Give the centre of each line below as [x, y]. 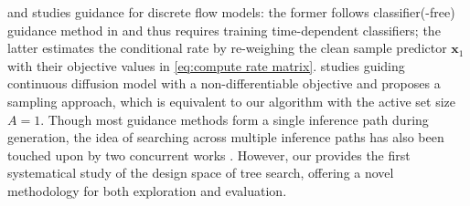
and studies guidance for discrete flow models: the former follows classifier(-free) [231, 12]
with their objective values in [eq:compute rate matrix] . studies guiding [206, 65]
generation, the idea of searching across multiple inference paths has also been [226, 137]
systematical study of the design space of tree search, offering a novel [201, 173]
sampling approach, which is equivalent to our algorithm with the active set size [232, 101]
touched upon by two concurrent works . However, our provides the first [209, 154]
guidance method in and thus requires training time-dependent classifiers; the [224, 30]
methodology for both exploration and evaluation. [147, 190]
